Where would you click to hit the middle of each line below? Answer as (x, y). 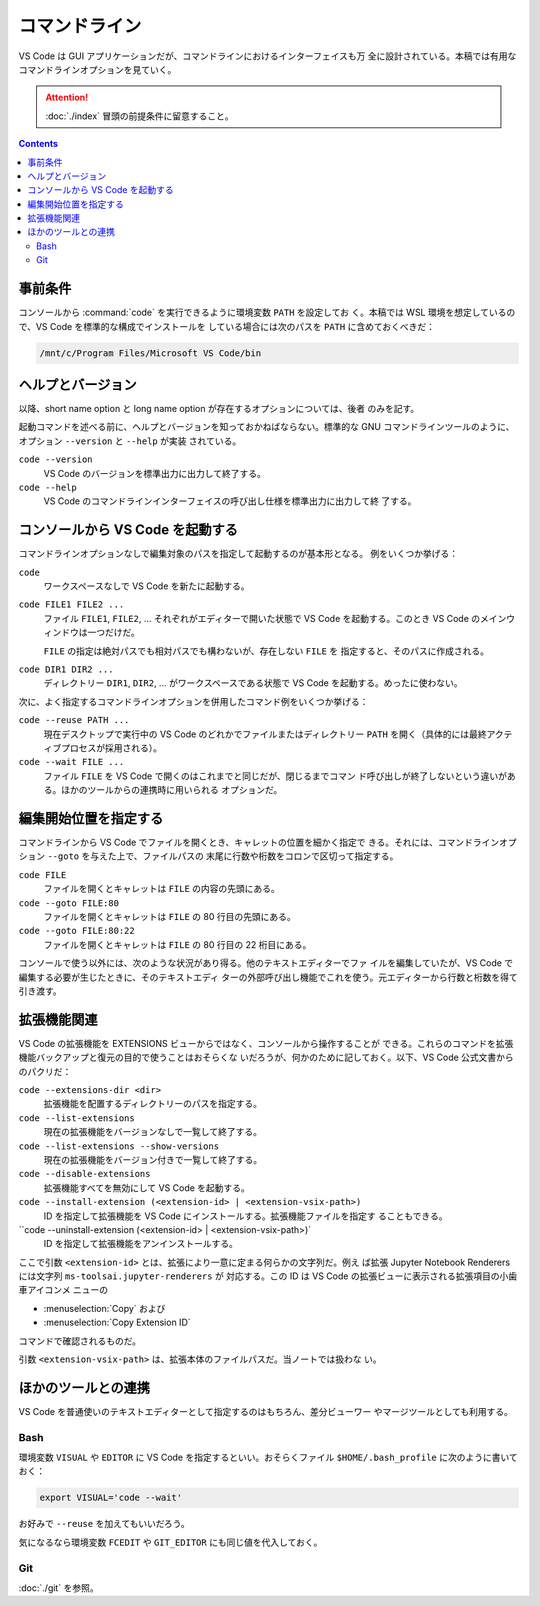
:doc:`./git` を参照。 (58, 1587)
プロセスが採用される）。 (111, 747)
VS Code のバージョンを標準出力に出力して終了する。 (155, 473)
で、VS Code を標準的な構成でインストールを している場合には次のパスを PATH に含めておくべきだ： (226, 326)
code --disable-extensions (84, 1174)
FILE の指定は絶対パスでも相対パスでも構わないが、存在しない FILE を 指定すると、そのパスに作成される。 (266, 651)
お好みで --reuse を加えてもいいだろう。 (104, 1524)
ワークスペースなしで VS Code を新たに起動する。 (146, 586)
